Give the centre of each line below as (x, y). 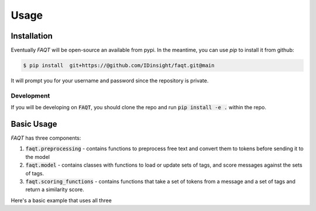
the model (37, 157)
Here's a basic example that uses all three (61, 200)
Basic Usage (34, 124)
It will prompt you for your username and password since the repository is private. (110, 81)
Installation (32, 36)
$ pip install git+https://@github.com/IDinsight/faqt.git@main (119, 65)
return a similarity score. (55, 189)
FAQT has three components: (46, 138)
